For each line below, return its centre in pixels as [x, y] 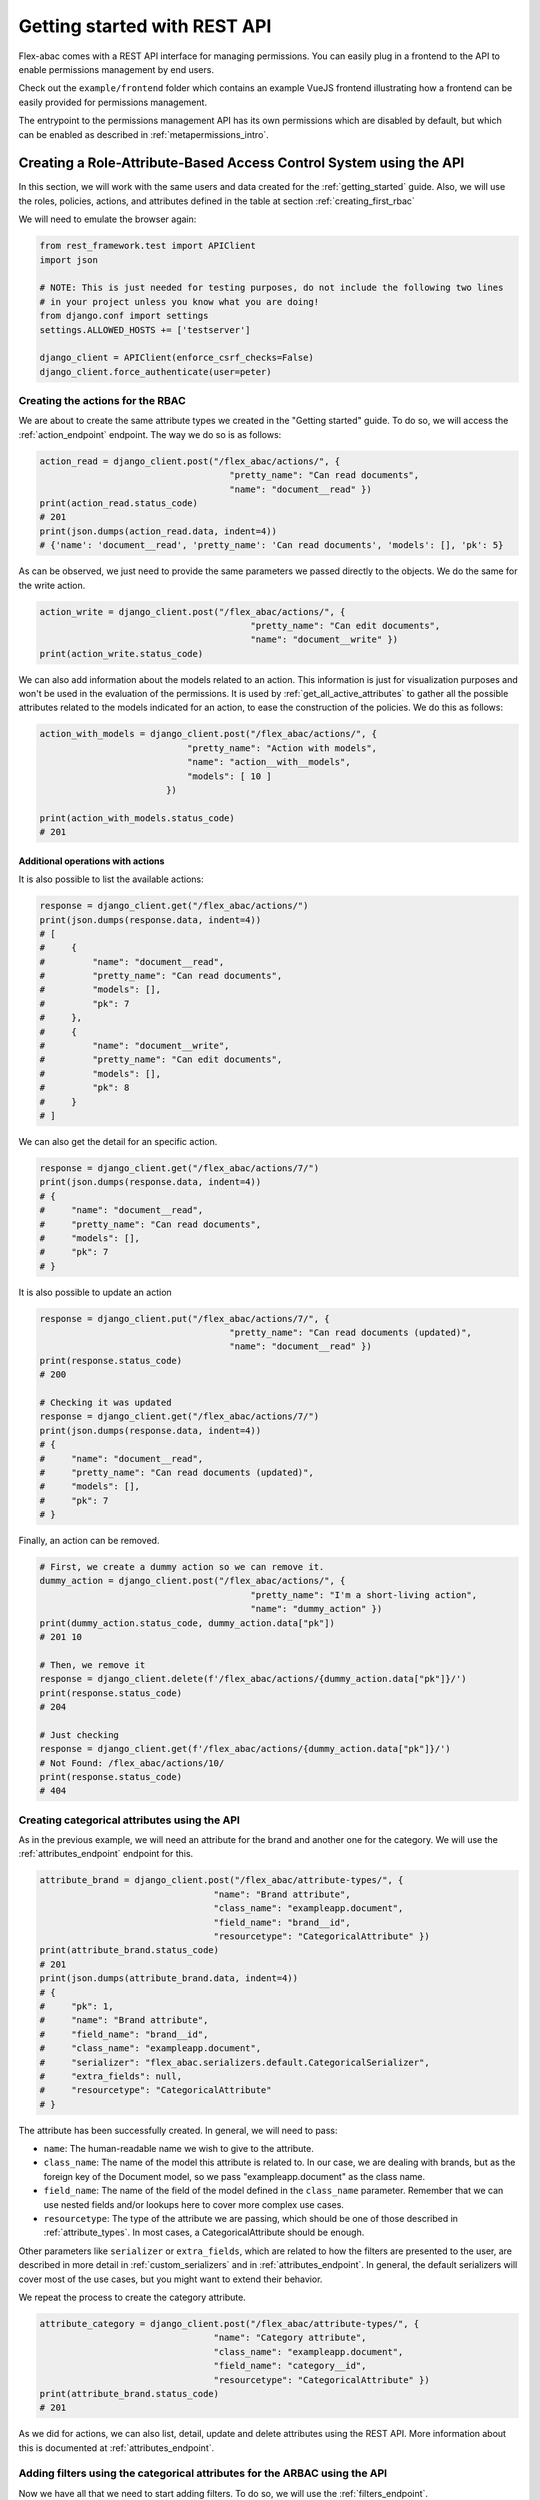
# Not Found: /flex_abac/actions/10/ [132, 1763]
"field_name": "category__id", [290, 2366]
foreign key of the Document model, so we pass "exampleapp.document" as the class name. [234, 2176]
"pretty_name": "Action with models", [282, 748]
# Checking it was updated [105, 1402]
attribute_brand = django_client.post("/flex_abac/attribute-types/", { [221, 1880]
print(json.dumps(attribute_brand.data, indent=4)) [169, 1978]
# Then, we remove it [92, 1664]
